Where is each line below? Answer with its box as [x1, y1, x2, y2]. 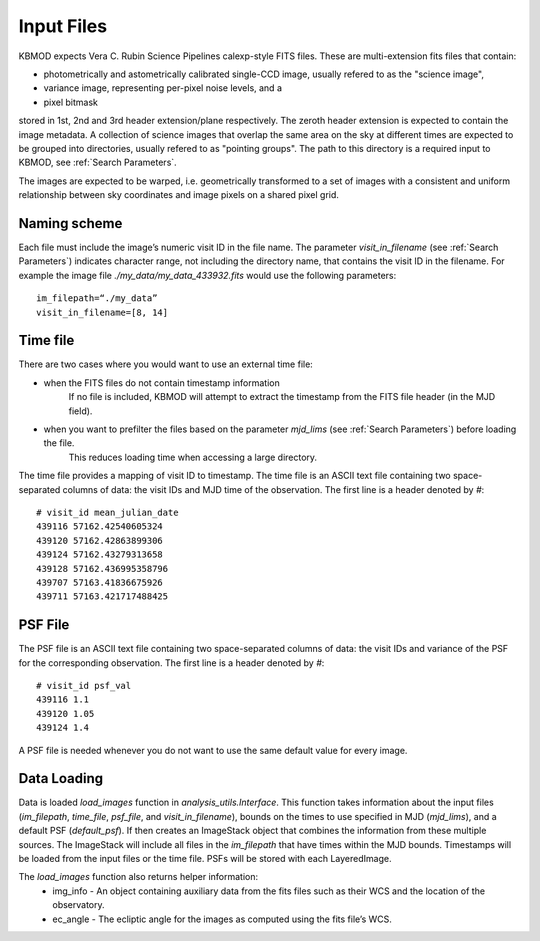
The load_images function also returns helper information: [18, 871, 259, 883]
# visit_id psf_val [36, 680, 132, 691]
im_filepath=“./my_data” [36, 293, 158, 304]
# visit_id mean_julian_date [36, 506, 179, 518]
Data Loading [18, 770, 104, 787]
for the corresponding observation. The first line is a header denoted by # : [18, 656, 325, 669]
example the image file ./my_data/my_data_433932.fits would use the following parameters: [18, 269, 397, 281]
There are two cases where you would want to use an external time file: [18, 358, 314, 370]
